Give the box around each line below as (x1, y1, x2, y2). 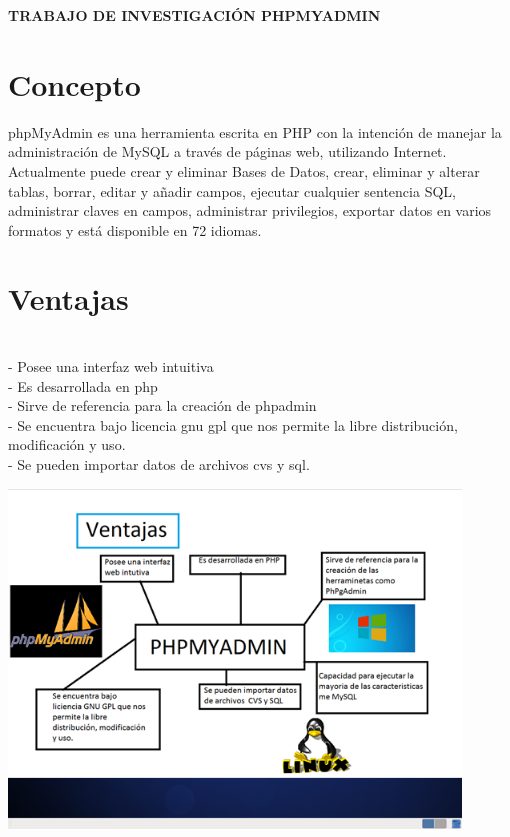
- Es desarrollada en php (8, 375, 158, 396)
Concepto (8, 63, 141, 104)
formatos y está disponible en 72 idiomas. (8, 219, 262, 240)
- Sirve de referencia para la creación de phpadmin (8, 395, 317, 416)
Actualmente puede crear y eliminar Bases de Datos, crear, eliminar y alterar (8, 160, 480, 181)
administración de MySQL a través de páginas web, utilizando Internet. (8, 141, 447, 162)
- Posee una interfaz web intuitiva (8, 356, 214, 376)
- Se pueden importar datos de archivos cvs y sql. (8, 453, 310, 474)
